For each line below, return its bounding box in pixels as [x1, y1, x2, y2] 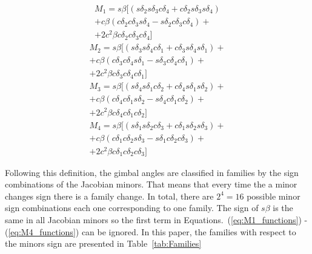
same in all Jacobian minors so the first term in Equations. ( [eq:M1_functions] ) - [5, 213, 308, 226]
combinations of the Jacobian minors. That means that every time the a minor [5, 178, 297, 190]
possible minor [247, 189, 300, 202]
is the [273, 201, 293, 214]
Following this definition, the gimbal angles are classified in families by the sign [5, 166, 299, 178]
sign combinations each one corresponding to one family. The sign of [5, 201, 259, 214]
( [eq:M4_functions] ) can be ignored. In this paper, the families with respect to [5, 225, 296, 238]
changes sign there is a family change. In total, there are [5, 189, 214, 202]
